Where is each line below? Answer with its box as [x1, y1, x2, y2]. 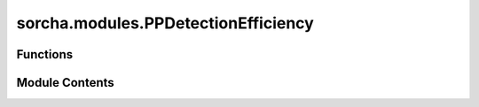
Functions [16, 47, 74, 62]
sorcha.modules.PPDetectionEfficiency [16, 13, 314, 33]
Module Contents [16, 75, 114, 90]
